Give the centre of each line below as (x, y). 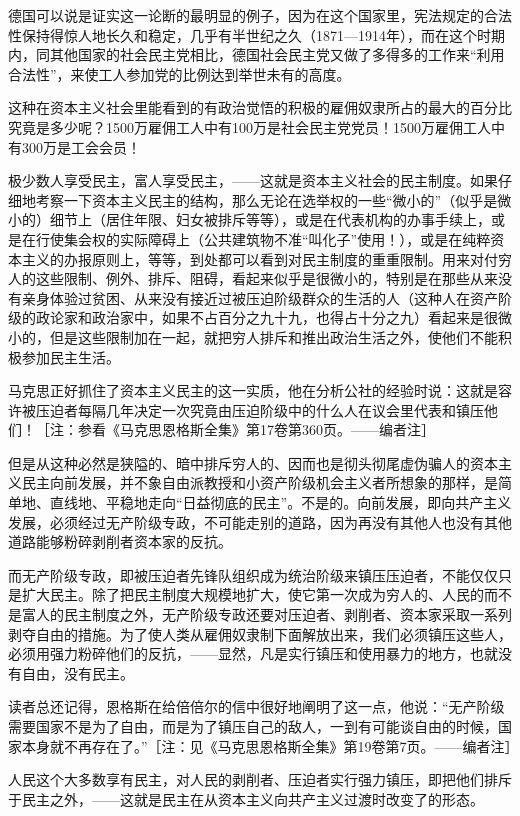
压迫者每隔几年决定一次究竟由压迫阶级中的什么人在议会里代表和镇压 (259, 409)
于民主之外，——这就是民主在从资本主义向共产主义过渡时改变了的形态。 (246, 798)
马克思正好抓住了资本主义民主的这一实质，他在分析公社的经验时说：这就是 (253, 390)
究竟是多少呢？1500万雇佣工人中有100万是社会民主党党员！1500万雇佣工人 (249, 126)
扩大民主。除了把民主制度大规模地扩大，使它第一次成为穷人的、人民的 (252, 594)
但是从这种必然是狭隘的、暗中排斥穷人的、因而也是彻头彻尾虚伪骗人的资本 (253, 462)
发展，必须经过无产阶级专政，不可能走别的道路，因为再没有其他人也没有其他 (260, 521)
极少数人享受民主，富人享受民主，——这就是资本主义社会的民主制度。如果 (253, 180)
